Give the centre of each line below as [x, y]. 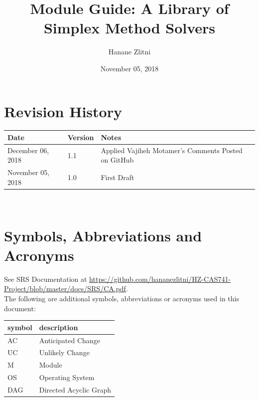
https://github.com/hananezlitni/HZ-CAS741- [160, 279]
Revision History [63, 111]
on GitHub [117, 160]
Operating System [67, 377]
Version [81, 137]
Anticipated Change [69, 340]
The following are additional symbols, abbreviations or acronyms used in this [122, 298]
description [59, 327]
